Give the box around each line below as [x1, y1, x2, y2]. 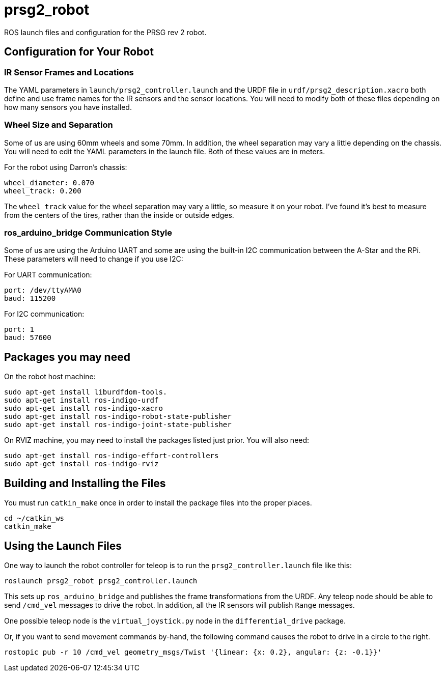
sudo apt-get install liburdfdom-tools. [4, 388, 168, 397]
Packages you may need [4, 350, 130, 363]
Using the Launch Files [4, 539, 122, 552]
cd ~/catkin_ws [4, 514, 65, 523]
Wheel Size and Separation [4, 120, 113, 130]
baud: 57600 [4, 333, 51, 342]
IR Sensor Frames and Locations [4, 67, 134, 77]
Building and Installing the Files [4, 476, 166, 490]
